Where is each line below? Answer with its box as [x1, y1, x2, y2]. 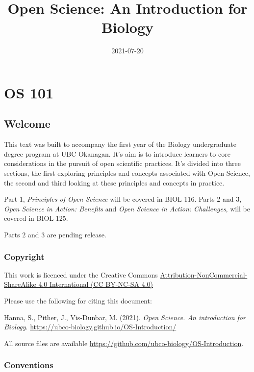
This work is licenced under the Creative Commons [4, 269, 158, 279]
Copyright [4, 250, 45, 262]
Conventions [4, 359, 53, 371]
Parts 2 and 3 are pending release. [4, 230, 106, 240]
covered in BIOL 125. [4, 213, 68, 223]
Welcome [4, 116, 51, 131]
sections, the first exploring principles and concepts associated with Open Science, [4, 168, 250, 178]
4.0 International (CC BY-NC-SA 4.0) [38, 279, 153, 289]
